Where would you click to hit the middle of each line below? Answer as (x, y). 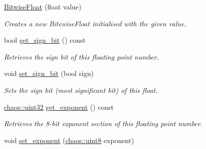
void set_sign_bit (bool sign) (49, 73)
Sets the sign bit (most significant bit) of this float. (81, 90)
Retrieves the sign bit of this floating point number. (81, 56)
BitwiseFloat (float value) (43, 6)
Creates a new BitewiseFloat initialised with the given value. (95, 23)
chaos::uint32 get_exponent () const (59, 107)
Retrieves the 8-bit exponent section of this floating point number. (103, 123)
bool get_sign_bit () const (45, 40)
